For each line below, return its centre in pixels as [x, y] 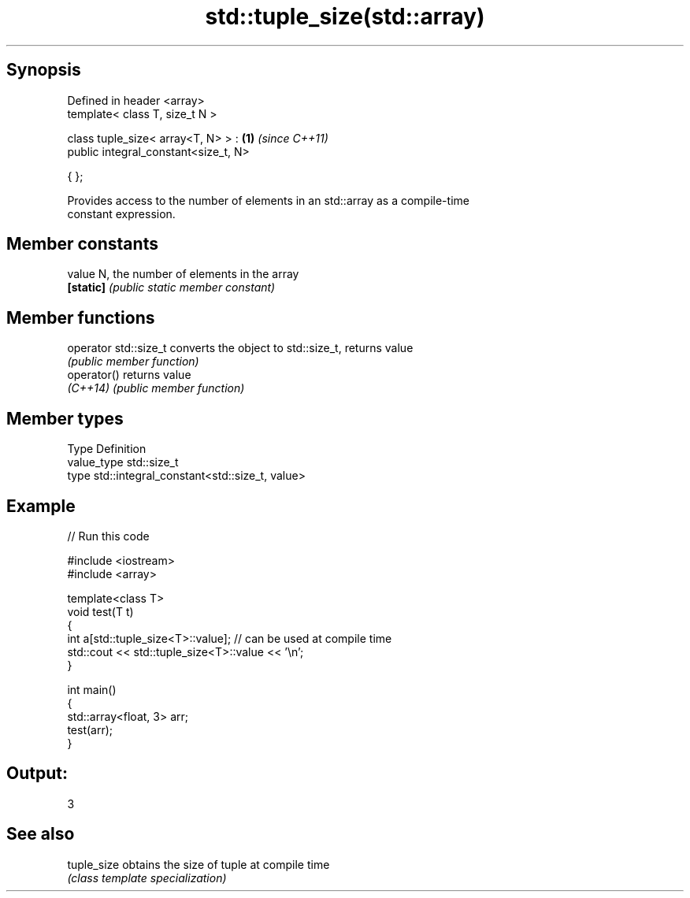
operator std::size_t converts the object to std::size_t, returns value [240, 348]
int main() [92, 689]
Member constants [82, 244]
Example [41, 506]
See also [41, 834]
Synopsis [44, 70]
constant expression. [121, 213]
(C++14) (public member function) [156, 388]
